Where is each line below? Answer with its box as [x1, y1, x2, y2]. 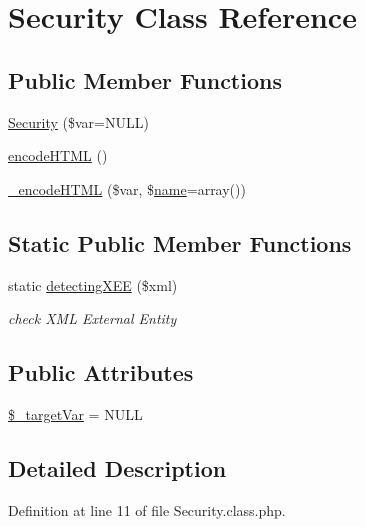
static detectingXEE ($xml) [8, 274, 178, 295]
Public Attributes [8, 357, 194, 388]
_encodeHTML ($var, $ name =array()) [8, 178, 246, 199]
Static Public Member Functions [8, 227, 352, 258]
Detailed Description [8, 452, 227, 483]
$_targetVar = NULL [8, 403, 143, 424]
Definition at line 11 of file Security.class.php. [8, 499, 286, 520]
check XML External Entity [8, 308, 177, 329]
